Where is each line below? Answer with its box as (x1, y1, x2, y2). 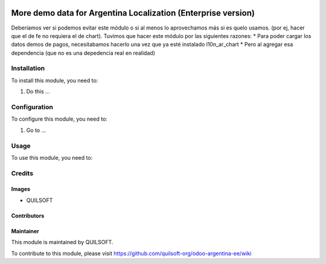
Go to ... (26, 127, 46, 134)
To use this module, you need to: (11, 154, 93, 161)
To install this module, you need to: (11, 77, 98, 84)
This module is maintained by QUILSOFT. (11, 239, 113, 246)
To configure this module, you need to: (11, 115, 108, 123)
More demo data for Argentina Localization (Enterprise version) (11, 8, 255, 18)
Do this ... (26, 88, 51, 95)
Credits (11, 169, 33, 177)
